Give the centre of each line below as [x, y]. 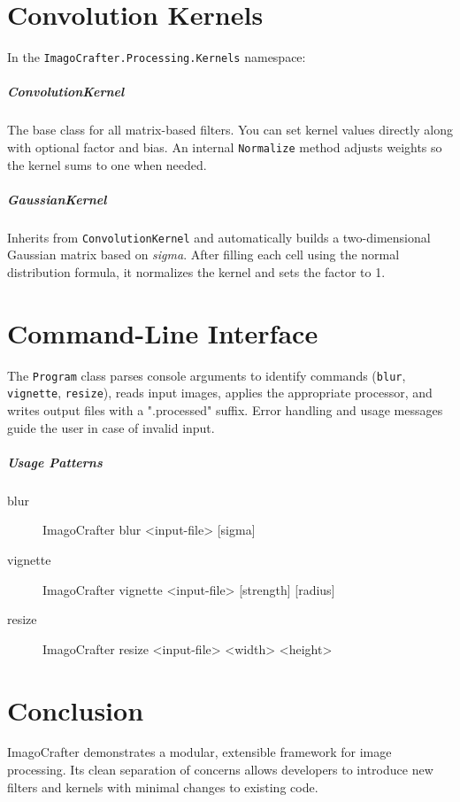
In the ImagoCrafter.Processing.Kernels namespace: [157, 57]
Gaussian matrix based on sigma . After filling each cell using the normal [203, 254]
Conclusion [76, 709]
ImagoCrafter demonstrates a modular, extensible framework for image [199, 752]
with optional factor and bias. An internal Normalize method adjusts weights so [225, 147]
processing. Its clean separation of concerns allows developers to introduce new [220, 770]
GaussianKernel [57, 199]
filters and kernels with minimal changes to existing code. [163, 787]
